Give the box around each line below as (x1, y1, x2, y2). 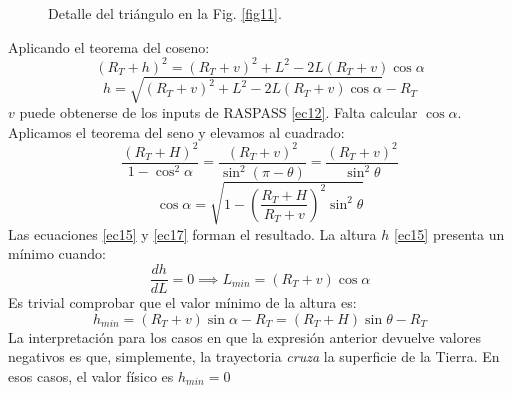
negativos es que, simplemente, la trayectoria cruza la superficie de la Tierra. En (8, 346, 500, 367)
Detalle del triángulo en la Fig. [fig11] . (48, 3, 282, 23)
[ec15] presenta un (394, 223, 505, 244)
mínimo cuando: (8, 243, 107, 264)
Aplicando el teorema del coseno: (8, 36, 210, 57)
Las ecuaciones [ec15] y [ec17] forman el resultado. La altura (8, 223, 377, 244)
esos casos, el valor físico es (8, 365, 174, 386)
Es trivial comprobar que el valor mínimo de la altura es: (8, 292, 357, 313)
